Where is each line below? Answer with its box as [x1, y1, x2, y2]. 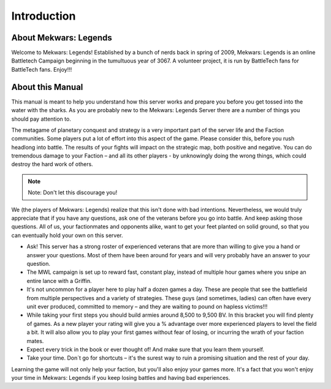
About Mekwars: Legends [11, 32, 113, 43]
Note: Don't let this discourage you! [28, 189, 118, 196]
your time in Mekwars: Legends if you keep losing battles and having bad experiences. [11, 374, 230, 382]
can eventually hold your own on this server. [11, 232, 123, 239]
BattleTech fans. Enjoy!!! [11, 66, 72, 73]
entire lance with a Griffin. [26, 277, 92, 284]
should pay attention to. [11, 115, 72, 123]
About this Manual [11, 81, 83, 92]
